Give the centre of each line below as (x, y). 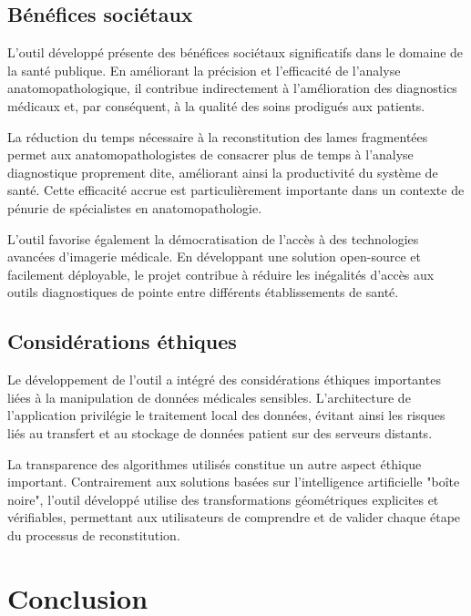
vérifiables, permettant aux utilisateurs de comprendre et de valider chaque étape (234, 517)
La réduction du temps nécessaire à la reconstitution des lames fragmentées (218, 136)
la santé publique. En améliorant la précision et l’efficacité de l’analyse (204, 70)
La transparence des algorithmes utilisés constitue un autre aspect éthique (215, 463)
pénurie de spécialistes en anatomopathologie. (135, 207)
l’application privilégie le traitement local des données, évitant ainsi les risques (226, 415)
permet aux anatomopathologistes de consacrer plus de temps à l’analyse (210, 154)
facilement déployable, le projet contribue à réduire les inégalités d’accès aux (221, 274)
